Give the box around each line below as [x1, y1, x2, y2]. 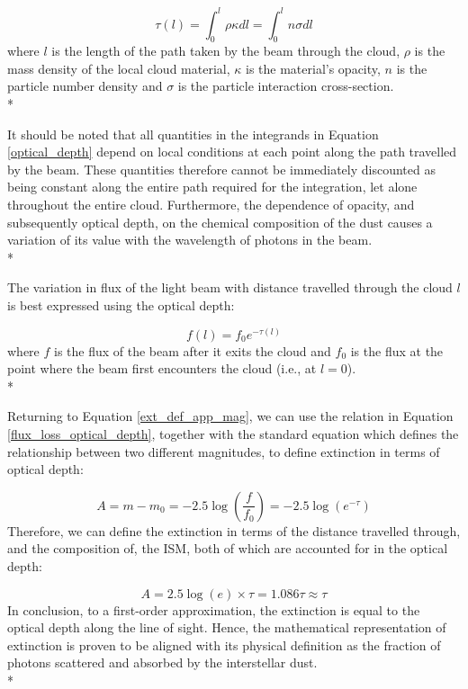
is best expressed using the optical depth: [7, 296, 235, 315]
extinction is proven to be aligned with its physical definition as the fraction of [7, 635, 441, 654]
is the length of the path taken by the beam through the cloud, [51, 41, 400, 60]
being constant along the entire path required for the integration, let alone [7, 177, 418, 196]
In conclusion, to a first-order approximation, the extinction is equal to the [7, 600, 420, 619]
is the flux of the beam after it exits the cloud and [54, 341, 331, 360]
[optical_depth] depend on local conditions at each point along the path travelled [7, 142, 457, 161]
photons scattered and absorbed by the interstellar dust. [7, 653, 318, 672]
